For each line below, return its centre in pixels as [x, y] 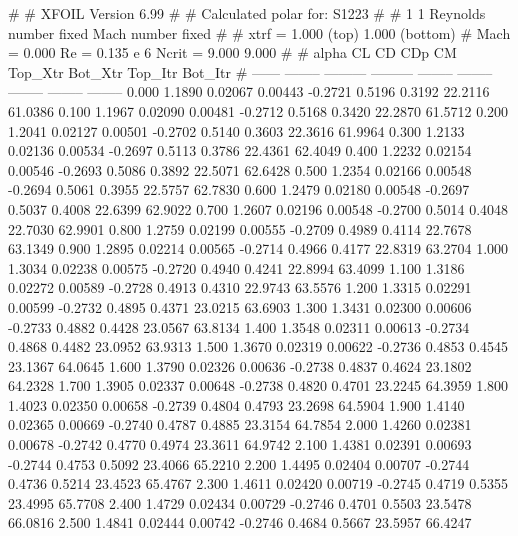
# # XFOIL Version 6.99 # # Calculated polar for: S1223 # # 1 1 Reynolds [247, 13]
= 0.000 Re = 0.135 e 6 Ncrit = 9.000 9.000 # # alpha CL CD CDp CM [232, 52]
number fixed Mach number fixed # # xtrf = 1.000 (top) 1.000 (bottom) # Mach [259, 32]
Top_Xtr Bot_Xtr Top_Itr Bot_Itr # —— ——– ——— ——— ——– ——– [250, 71]
